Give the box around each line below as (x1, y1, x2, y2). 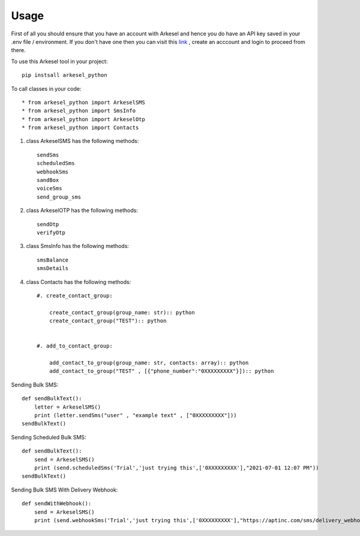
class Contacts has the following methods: (26, 278, 131, 285)
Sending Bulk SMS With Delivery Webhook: (11, 486, 118, 493)
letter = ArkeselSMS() (34, 403, 101, 411)
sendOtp (37, 221, 59, 227)
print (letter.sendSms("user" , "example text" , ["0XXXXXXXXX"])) (34, 412, 237, 418)
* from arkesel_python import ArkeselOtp (22, 116, 145, 122)
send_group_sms (37, 193, 82, 200)
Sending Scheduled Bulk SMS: (11, 433, 86, 441)
